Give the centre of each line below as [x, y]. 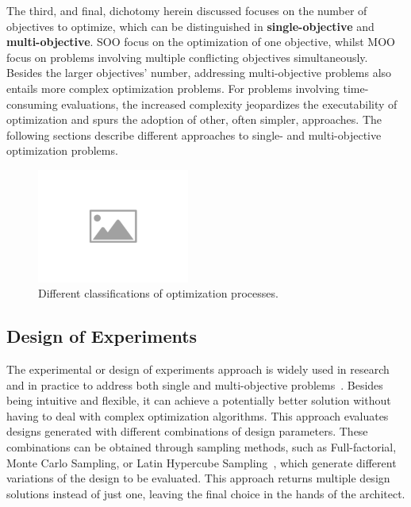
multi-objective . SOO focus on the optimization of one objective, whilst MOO [201, 42]
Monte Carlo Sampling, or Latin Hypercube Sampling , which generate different [202, 462]
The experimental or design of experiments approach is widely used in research [198, 369]
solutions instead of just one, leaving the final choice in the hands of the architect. [206, 493]
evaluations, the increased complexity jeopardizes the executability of [229, 104]
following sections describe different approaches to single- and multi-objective [194, 134]
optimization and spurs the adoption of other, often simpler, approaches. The [194, 119]
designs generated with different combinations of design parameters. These [187, 431]
